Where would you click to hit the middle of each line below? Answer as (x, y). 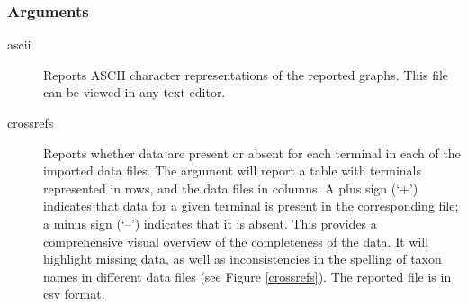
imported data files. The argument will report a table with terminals (232, 171)
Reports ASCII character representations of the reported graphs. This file (246, 74)
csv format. (74, 294)
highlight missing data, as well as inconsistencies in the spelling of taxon (243, 259)
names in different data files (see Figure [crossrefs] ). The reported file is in (247, 276)
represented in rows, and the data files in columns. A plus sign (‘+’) (231, 188)
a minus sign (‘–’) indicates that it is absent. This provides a (210, 223)
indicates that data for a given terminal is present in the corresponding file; (251, 206)
